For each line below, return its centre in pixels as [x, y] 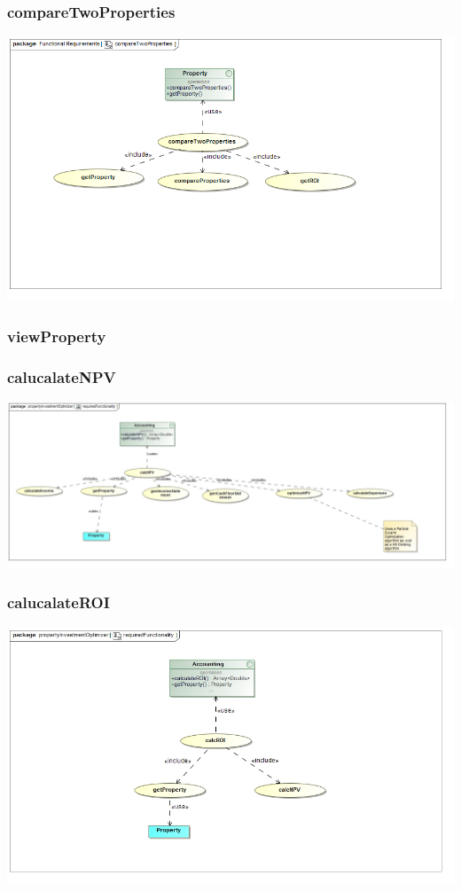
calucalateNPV [62, 376]
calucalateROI [59, 602]
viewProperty [57, 336]
